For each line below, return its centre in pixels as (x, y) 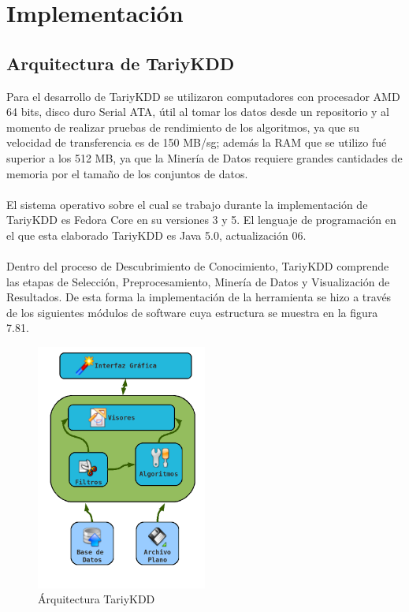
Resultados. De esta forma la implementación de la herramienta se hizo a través (199, 297)
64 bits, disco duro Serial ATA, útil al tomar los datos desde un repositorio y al (198, 112)
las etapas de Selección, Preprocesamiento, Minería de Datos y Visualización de (198, 281)
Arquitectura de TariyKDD (121, 63)
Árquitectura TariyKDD (97, 599)
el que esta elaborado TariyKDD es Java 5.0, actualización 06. (156, 235)
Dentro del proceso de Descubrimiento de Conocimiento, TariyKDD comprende (198, 266)
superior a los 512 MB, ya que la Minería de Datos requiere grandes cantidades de (204, 157)
